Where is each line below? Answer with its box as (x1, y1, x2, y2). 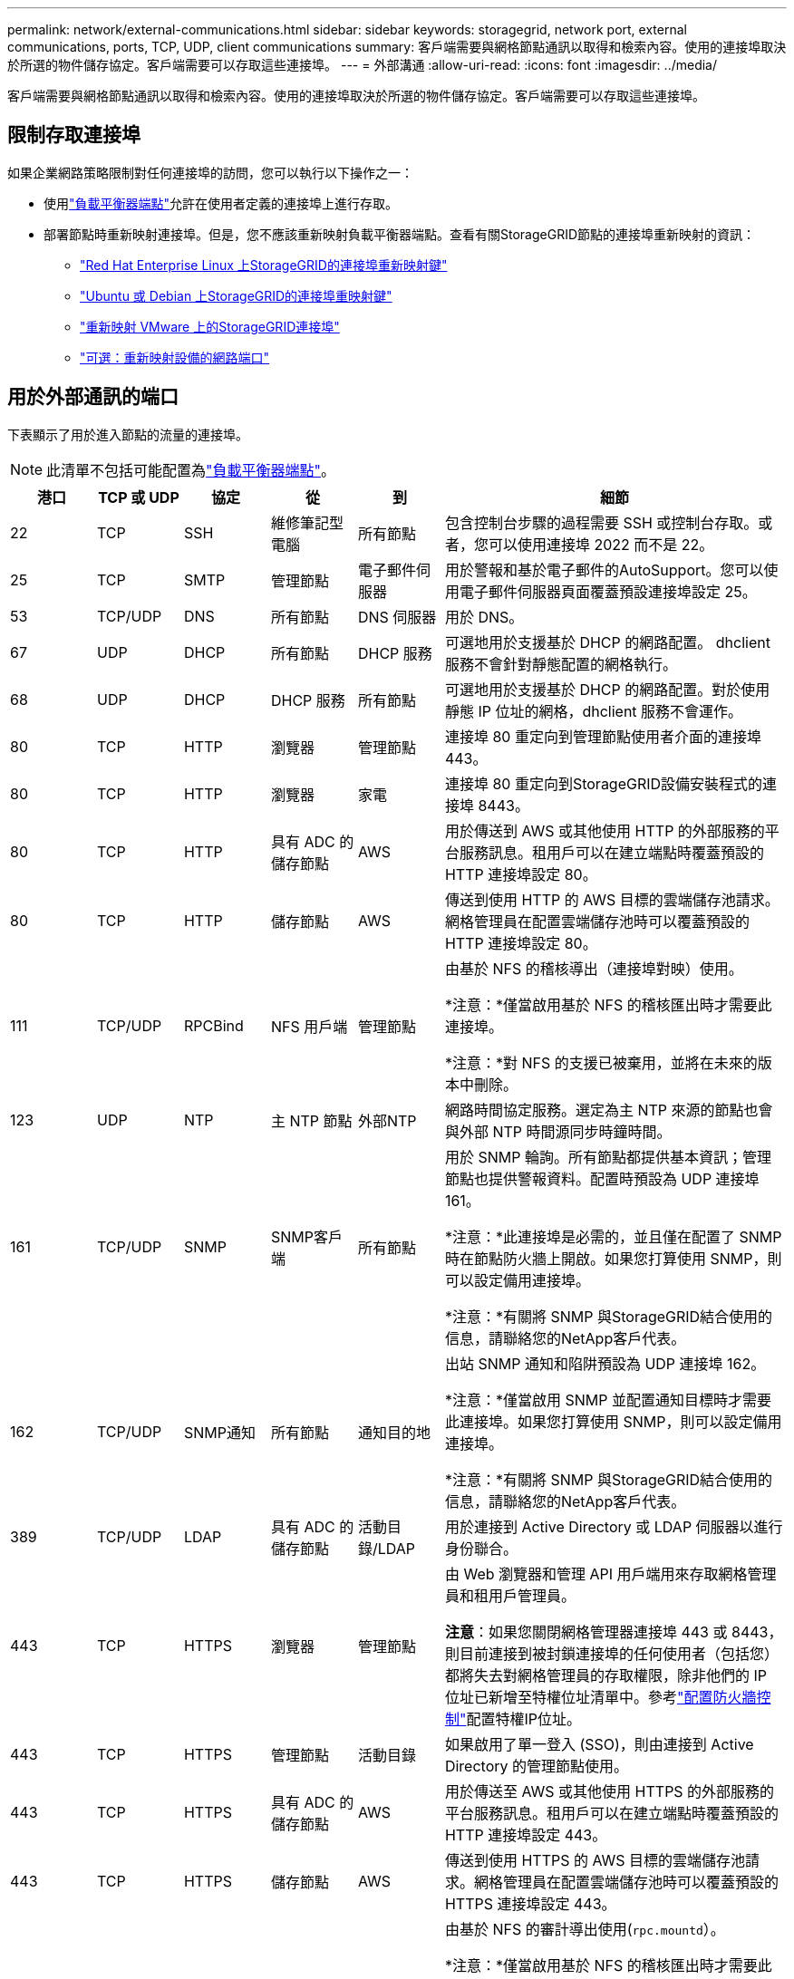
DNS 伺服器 (357, 607, 437, 626)
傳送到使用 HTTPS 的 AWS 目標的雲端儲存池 (444, 1850, 746, 1869)
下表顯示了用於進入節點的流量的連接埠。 (7, 426, 248, 442)
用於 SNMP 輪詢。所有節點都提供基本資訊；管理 (444, 1147, 771, 1166)
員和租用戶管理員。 (444, 1586, 576, 1605)
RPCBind (183, 1016, 244, 1035)
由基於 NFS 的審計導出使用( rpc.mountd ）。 (444, 1919, 725, 1938)
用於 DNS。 (444, 607, 524, 626)
